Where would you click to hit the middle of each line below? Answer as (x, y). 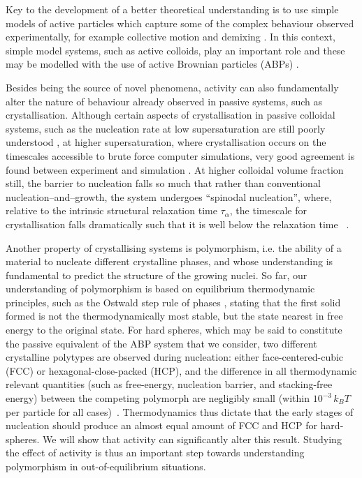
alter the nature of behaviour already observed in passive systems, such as (164, 101)
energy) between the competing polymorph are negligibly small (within (158, 398)
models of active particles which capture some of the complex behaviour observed (180, 23)
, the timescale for (268, 210)
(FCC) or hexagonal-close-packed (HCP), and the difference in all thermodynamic (181, 370)
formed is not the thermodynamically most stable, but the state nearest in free (174, 316)
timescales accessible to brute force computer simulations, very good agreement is (180, 155)
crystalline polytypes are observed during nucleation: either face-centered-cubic (175, 357)
